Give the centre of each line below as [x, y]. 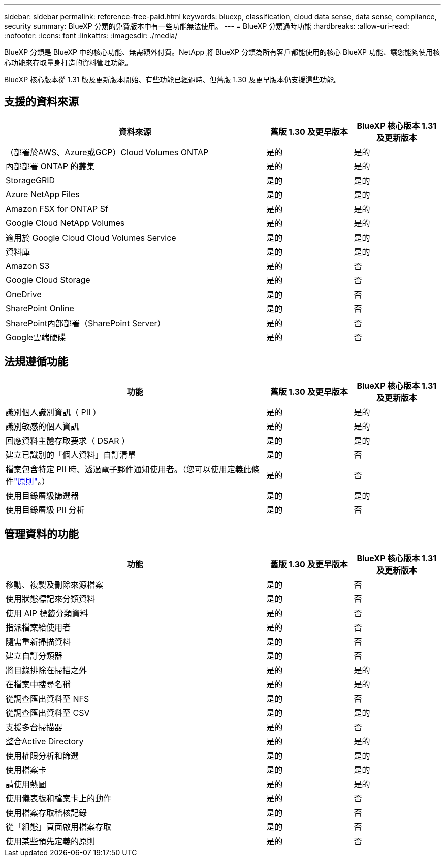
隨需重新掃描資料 [38, 641]
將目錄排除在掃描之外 [46, 670]
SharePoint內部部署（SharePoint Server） [86, 323]
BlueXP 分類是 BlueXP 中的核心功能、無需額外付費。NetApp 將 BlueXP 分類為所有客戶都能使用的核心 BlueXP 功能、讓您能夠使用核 [222, 52]
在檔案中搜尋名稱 [38, 684]
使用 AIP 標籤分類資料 [47, 613]
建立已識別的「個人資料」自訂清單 [71, 455]
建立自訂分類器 [34, 656]
